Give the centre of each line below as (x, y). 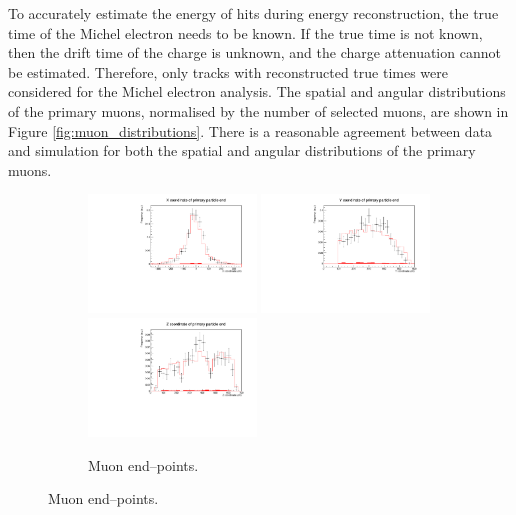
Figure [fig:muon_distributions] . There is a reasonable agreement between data (250, 130)
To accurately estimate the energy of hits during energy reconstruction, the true (253, 13)
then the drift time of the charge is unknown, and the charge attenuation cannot (254, 52)
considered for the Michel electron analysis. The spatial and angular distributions (257, 91)
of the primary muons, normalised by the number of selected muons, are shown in (258, 110)
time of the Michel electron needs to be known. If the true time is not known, (245, 32)
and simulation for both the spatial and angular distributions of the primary (242, 150)
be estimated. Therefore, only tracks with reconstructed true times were (228, 71)
